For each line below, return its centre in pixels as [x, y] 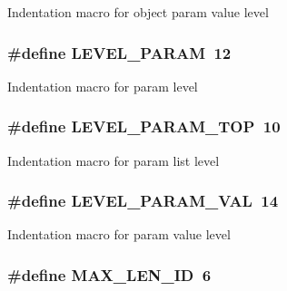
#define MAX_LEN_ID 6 [109, 274]
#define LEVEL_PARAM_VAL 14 [143, 201]
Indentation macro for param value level [119, 234]
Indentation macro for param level [103, 86]
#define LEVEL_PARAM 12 [119, 52]
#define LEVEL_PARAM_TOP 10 [144, 126]
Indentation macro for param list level [114, 160]
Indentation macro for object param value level [138, 12]
